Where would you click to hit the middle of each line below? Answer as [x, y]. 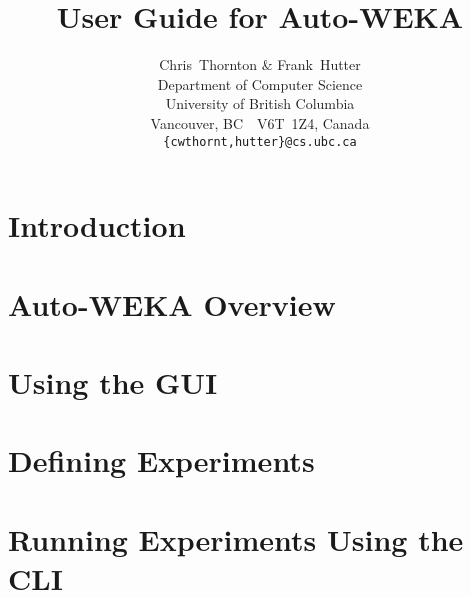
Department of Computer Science [260, 83]
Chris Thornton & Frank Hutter [260, 64]
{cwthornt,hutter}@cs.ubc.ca [260, 141]
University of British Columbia [260, 103]
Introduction [97, 225]
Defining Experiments [161, 460]
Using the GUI [113, 381]
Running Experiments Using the [236, 538]
